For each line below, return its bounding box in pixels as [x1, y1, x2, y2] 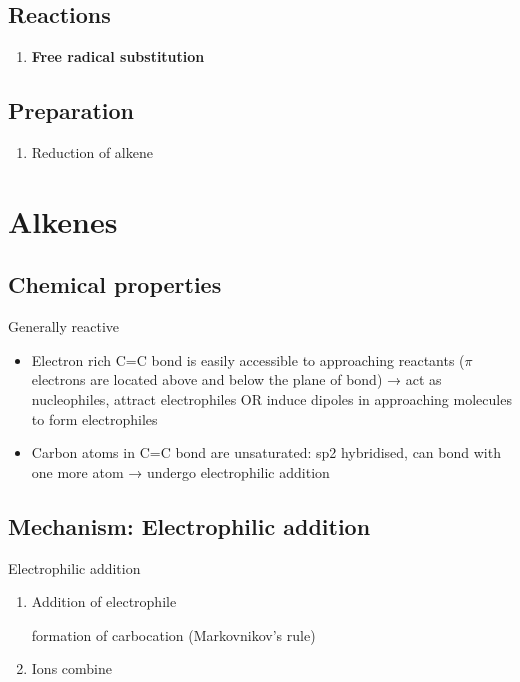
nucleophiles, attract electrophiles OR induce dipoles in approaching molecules [31, 388, 512, 409]
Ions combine [31, 658, 112, 679]
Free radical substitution [31, 46, 205, 67]
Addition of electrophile [31, 591, 177, 612]
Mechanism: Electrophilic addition [8, 510, 371, 541]
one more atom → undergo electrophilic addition [31, 461, 330, 482]
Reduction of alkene [31, 142, 153, 162]
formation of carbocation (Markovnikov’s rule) [31, 624, 316, 645]
